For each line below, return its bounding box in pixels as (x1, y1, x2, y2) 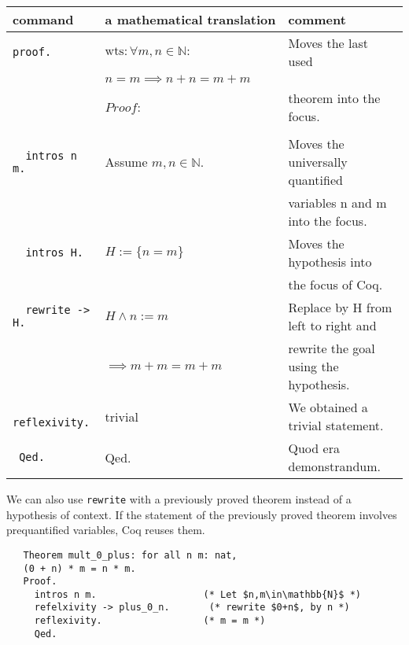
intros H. (25, 246, 84, 259)
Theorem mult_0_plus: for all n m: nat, (23, 549, 238, 561)
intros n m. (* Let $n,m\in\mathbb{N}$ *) (34, 588, 362, 600)
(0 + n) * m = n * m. (23, 562, 136, 574)
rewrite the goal (288, 339, 375, 357)
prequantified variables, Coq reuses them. (6, 522, 205, 538)
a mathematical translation (105, 10, 276, 28)
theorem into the (288, 89, 381, 107)
